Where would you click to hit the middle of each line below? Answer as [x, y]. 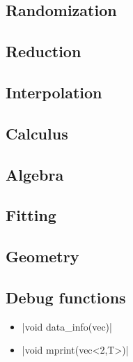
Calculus [37, 133]
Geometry [42, 256]
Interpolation [54, 92]
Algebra [35, 174]
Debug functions [66, 297]
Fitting [31, 215]
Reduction [44, 51]
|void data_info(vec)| [67, 326]
